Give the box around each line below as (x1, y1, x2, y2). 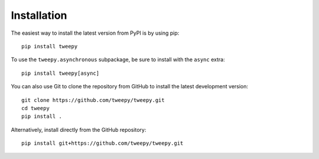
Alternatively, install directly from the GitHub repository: (11, 126, 147, 133)
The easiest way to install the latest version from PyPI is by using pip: (11, 29, 180, 37)
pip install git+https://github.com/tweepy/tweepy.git (21, 140, 184, 147)
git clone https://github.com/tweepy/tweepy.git (21, 97, 165, 103)
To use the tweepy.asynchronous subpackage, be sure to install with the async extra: (11, 56, 225, 63)
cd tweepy (21, 105, 50, 111)
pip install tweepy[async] (21, 69, 100, 77)
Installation (11, 9, 67, 22)
